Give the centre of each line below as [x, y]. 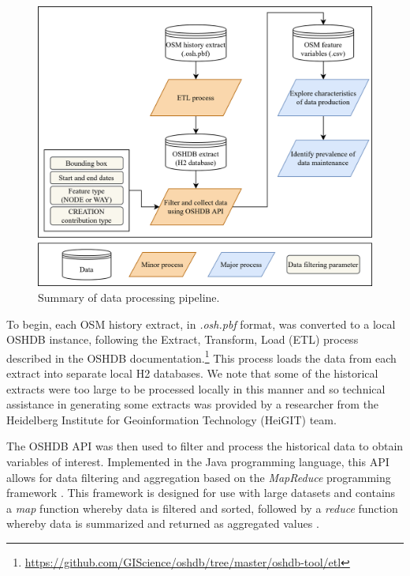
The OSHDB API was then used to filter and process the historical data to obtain [205, 446]
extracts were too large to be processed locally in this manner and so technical [196, 388]
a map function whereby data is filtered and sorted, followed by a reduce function [202, 508]
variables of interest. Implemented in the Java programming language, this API [198, 462]
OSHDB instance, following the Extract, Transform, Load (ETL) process [183, 339]
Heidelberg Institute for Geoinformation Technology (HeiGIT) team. [171, 419]
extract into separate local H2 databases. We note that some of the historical [192, 373]
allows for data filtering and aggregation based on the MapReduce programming [199, 477]
